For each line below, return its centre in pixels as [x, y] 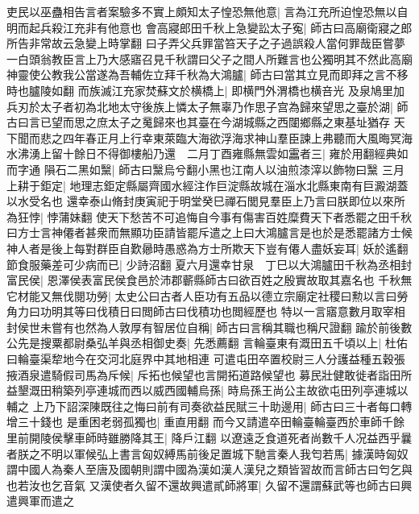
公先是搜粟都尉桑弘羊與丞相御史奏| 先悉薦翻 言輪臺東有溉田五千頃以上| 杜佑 [207, 343]
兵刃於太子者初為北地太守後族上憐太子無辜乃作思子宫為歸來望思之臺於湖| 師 [207, 106]
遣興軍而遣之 [40, 501]
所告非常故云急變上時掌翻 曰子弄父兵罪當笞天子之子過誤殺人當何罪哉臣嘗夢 [206, 43]
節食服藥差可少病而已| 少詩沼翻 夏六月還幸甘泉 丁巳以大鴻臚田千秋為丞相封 [209, 264]
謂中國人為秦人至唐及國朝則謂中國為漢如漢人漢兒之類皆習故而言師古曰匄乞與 [209, 469]
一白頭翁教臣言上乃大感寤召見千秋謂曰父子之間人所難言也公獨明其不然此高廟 [209, 58]
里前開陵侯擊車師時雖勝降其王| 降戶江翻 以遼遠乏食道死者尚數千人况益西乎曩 [209, 438]
